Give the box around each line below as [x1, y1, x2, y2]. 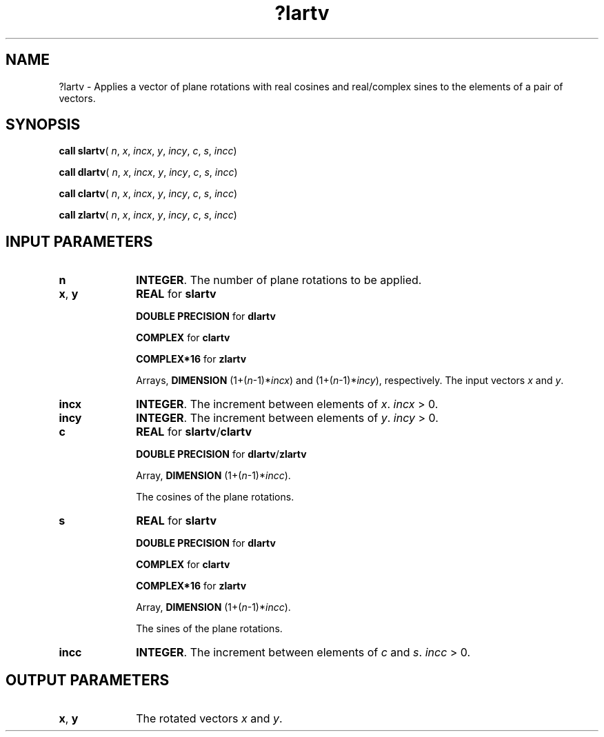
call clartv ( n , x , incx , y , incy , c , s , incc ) [59, 188, 238, 200]
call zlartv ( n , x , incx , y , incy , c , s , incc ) [59, 209, 237, 221]
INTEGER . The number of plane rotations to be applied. [136, 273, 422, 287]
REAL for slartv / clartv [136, 425, 252, 439]
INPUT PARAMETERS [6, 232, 153, 250]
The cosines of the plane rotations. [136, 491, 294, 503]
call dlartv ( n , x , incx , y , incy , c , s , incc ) [59, 166, 238, 179]
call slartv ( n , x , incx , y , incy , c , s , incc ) [59, 145, 237, 157]
